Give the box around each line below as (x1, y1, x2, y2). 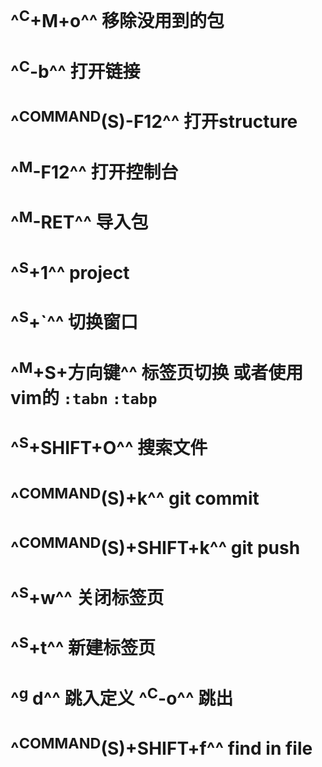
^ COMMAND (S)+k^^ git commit (10, 483, 260, 510)
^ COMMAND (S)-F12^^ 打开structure (10, 107, 298, 133)
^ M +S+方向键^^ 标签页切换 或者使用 (10, 357, 304, 385)
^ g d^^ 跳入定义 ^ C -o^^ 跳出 (10, 683, 234, 710)
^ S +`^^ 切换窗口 (10, 307, 139, 334)
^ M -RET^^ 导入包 (10, 207, 149, 234)
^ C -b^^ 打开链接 (10, 56, 141, 83)
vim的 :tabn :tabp (10, 387, 158, 410)
